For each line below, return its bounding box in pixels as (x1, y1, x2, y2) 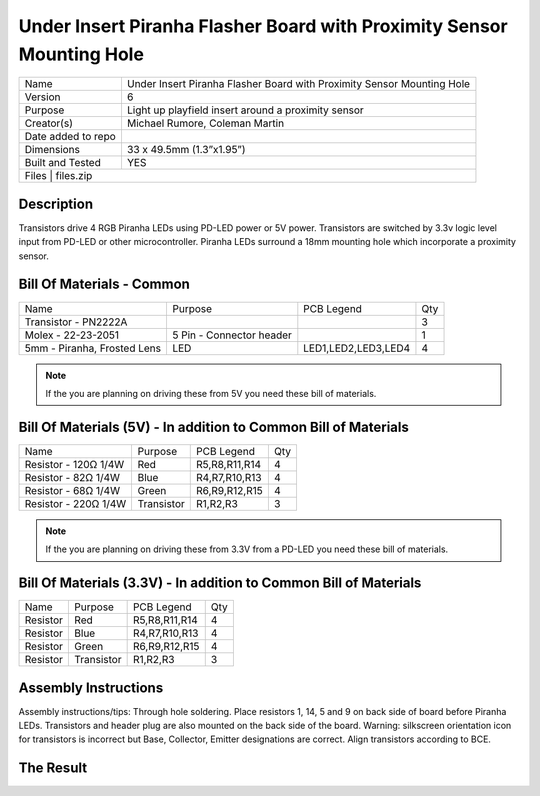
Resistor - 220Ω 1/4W (24, 496, 127, 510)
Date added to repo (24, 130, 117, 144)
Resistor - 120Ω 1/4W (24, 457, 125, 471)
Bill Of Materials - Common (18, 276, 190, 293)
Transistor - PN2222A (24, 315, 128, 329)
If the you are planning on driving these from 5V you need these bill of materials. (45, 387, 377, 399)
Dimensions (24, 143, 80, 157)
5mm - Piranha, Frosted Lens (24, 341, 162, 355)
